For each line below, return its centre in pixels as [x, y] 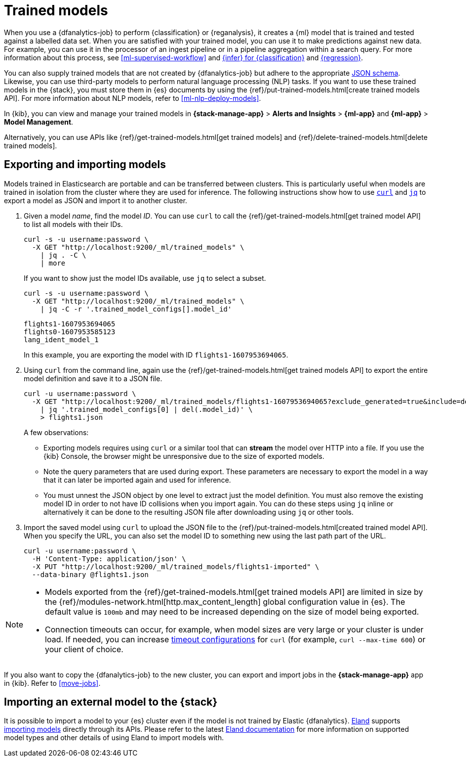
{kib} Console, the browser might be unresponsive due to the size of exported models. [184, 456]
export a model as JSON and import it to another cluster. [96, 200]
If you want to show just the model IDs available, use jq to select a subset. [145, 278]
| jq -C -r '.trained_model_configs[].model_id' [136, 309]
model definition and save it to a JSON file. [93, 378]
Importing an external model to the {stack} [111, 702]
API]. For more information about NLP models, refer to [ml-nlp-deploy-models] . [133, 98]
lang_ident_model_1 [61, 339]
